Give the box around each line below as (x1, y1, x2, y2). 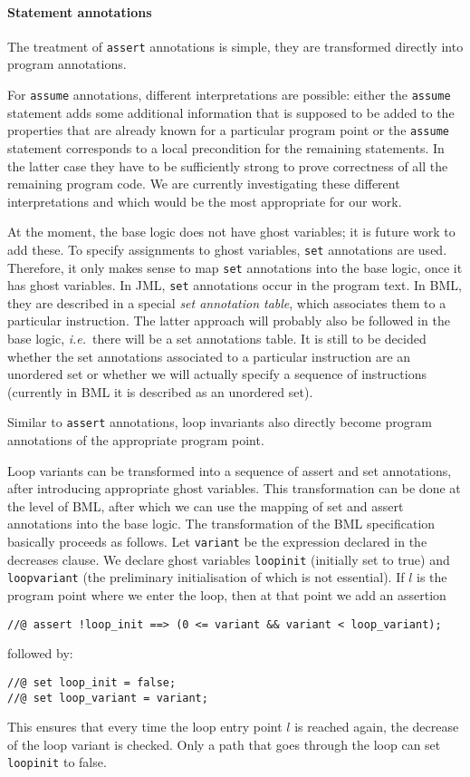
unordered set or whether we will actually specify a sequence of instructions (7, 364, 427, 384)
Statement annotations (7, 2, 152, 21)
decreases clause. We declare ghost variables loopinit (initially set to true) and (7, 549, 450, 568)
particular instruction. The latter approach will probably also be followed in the (7, 311, 450, 330)
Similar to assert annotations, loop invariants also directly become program (7, 413, 432, 432)
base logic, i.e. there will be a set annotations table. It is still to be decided (7, 329, 427, 348)
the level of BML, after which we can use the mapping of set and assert (7, 496, 404, 515)
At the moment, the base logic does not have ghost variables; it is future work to (7, 222, 456, 241)
